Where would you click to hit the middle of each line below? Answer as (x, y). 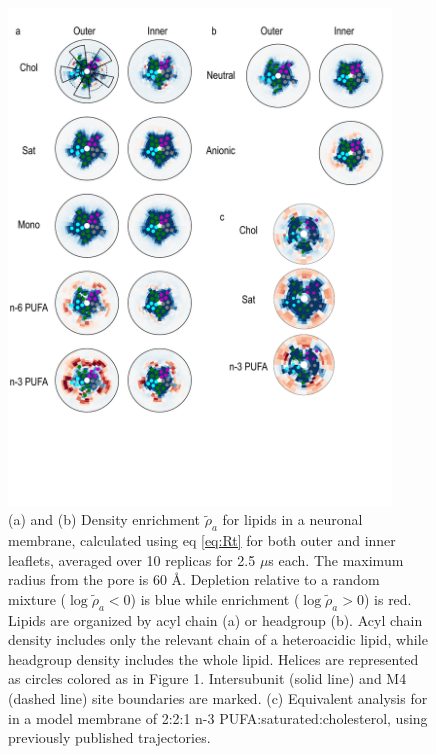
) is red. (387, 598)
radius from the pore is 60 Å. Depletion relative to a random (194, 579)
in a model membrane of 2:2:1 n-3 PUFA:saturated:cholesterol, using (218, 717)
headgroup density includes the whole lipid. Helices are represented (213, 658)
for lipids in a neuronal (292, 519)
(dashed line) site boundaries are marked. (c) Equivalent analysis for (218, 698)
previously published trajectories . (109, 737)
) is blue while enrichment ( (215, 598)
